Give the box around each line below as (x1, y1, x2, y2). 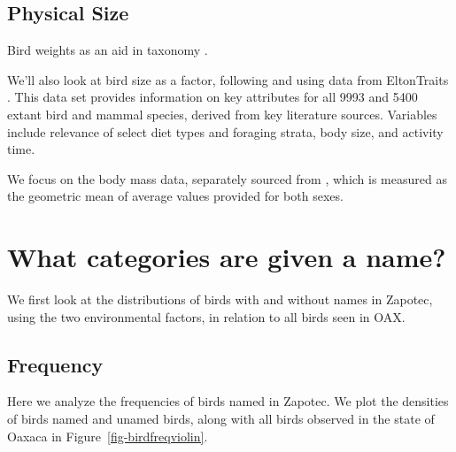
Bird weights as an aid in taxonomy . (7, 41, 208, 59)
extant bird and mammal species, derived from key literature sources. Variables (7, 104, 437, 123)
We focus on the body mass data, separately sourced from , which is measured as (7, 169, 447, 188)
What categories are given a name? (7, 239, 446, 275)
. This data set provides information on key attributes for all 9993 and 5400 (7, 88, 418, 106)
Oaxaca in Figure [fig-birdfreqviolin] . (7, 426, 208, 445)
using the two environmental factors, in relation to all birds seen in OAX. (7, 307, 406, 326)
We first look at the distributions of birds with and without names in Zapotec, (7, 290, 433, 309)
